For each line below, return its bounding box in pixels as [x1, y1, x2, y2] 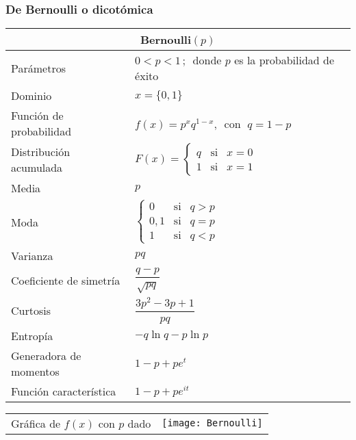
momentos [11, 363, 60, 379]
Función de [11, 107, 64, 124]
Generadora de [11, 347, 81, 363]
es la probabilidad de [234, 52, 335, 68]
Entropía [11, 327, 53, 344]
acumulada [11, 159, 63, 176]
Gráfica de [11, 415, 61, 431]
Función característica [11, 383, 116, 399]
